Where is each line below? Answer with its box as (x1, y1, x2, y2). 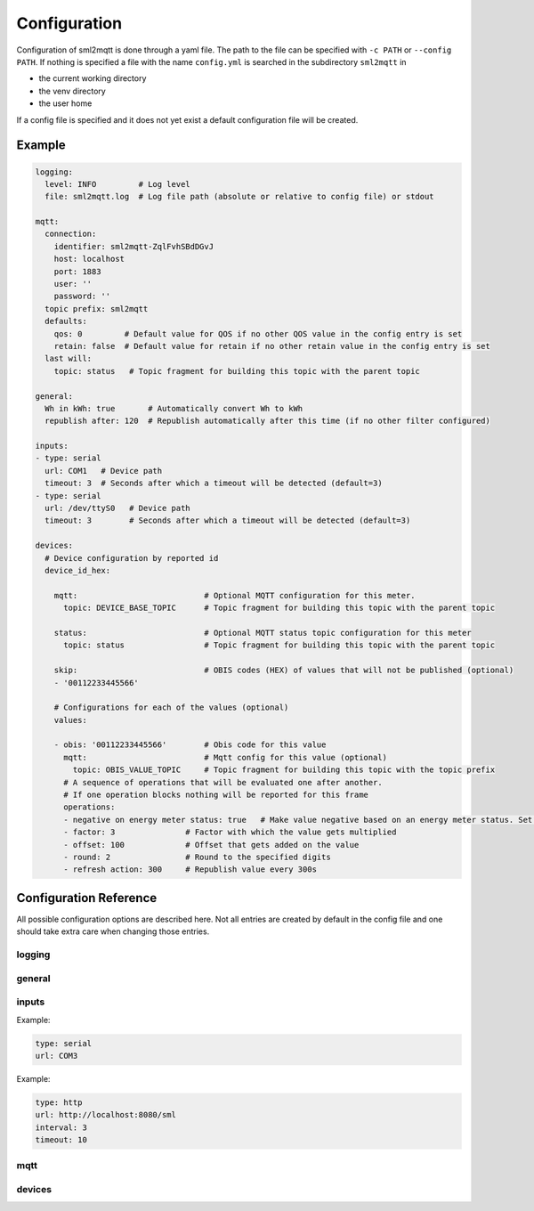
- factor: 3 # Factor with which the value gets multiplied (63, 827, 397, 837)
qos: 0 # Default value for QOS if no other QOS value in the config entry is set (53, 329, 463, 338)
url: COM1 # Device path (44, 466, 163, 475)
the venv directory (38, 85, 106, 96)
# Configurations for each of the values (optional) (53, 703, 289, 712)
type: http (35, 1097, 83, 1108)
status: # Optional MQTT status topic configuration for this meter (53, 628, 472, 638)
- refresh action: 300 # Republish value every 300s (63, 865, 318, 874)
